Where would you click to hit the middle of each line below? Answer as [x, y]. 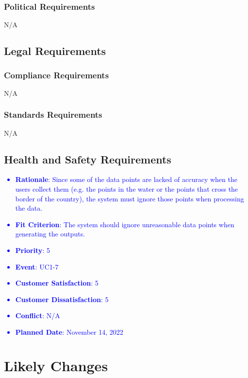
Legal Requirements [55, 51]
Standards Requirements [53, 115]
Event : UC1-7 [37, 266]
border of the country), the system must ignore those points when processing [130, 198]
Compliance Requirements [57, 75]
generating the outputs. [50, 234]
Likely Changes [56, 365]
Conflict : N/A [38, 315]
